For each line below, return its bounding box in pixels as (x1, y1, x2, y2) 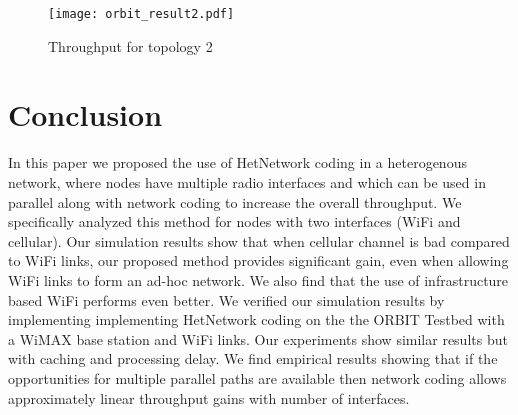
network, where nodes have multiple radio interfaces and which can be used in (8, 171, 486, 192)
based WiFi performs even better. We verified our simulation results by (8, 289, 445, 310)
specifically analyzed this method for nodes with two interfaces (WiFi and (8, 211, 461, 232)
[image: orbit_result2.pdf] (48, 7, 235, 21)
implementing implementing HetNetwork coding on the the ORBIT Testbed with (8, 309, 505, 330)
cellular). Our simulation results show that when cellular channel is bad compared (8, 230, 510, 251)
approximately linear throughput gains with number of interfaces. (8, 387, 410, 408)
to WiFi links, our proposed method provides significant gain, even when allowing (8, 250, 509, 271)
